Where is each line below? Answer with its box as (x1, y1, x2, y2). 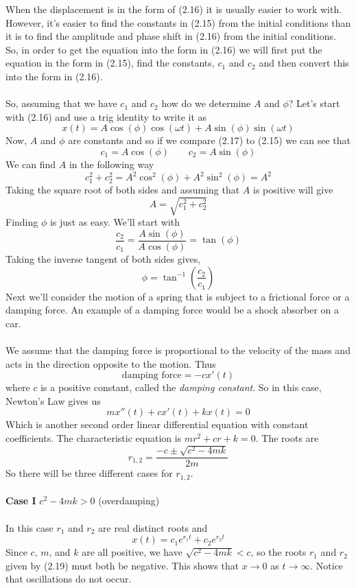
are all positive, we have (82, 545, 182, 559)
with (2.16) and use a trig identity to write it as (5, 109, 207, 124)
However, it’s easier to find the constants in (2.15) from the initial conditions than (5, 15, 351, 30)
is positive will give (252, 183, 333, 197)
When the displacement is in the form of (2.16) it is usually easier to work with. (5, 2, 342, 16)
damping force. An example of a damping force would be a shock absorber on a (5, 303, 340, 317)
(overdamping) (98, 493, 160, 508)
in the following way (69, 156, 154, 171)
